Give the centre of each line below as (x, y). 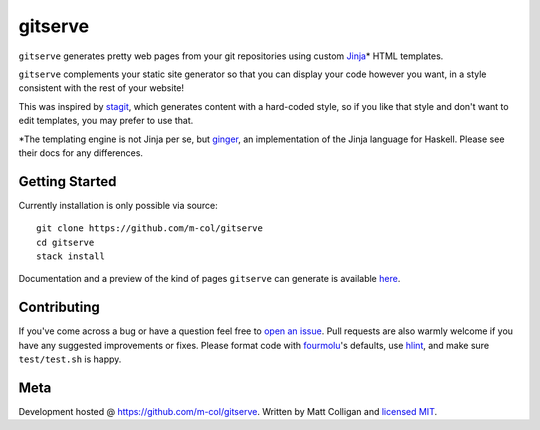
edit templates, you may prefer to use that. (106, 121)
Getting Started (67, 181)
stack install (70, 256)
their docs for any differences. (81, 152)
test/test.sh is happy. (70, 359)
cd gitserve (65, 242)
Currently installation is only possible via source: (118, 205)
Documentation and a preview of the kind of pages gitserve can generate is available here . (209, 279)
